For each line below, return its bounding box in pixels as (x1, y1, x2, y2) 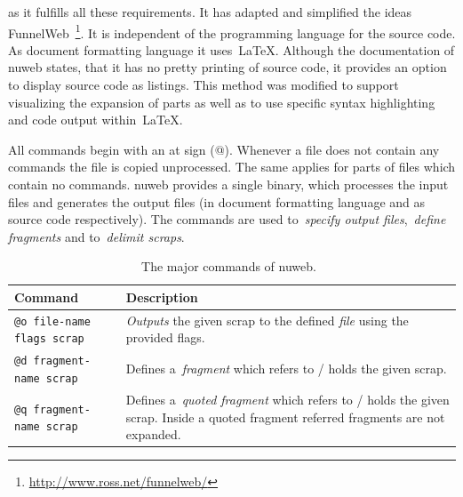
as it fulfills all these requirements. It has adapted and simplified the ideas (8, 3, 412, 20)
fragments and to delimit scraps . (8, 227, 185, 245)
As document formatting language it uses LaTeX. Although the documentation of (8, 40, 455, 59)
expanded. (125, 425, 181, 444)
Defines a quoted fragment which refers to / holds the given (125, 389, 450, 408)
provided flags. (125, 328, 205, 347)
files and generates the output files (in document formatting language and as (8, 192, 426, 211)
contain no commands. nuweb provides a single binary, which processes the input (8, 175, 449, 193)
